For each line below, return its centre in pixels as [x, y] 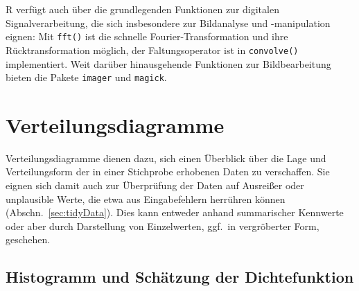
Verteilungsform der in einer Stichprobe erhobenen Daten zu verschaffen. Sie [168, 171]
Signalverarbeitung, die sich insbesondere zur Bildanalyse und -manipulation [168, 23]
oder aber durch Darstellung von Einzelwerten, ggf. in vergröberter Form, [163, 226]
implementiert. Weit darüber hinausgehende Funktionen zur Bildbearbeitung [168, 63]
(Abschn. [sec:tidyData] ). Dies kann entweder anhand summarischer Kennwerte [175, 212]
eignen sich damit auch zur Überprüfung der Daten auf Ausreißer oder [155, 185]
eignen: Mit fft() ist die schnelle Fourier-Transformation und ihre [147, 36]
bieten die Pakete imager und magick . [86, 77]
